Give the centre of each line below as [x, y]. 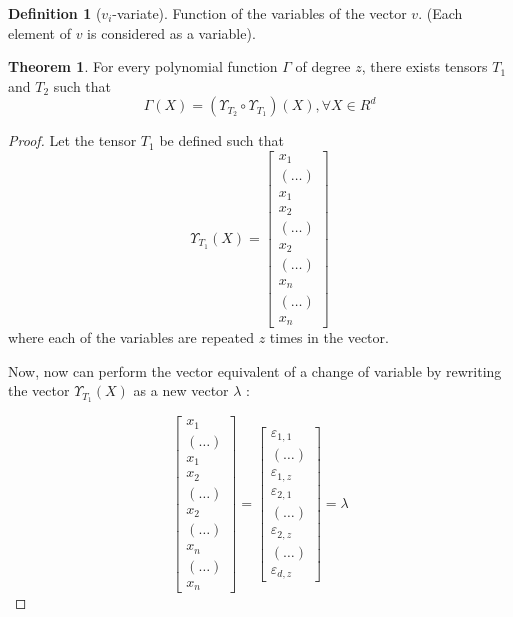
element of [39, 32]
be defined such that [221, 140]
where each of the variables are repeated [131, 337]
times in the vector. [329, 337]
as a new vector [181, 390]
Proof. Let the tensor [72, 140]
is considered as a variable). [171, 32]
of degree [323, 66]
